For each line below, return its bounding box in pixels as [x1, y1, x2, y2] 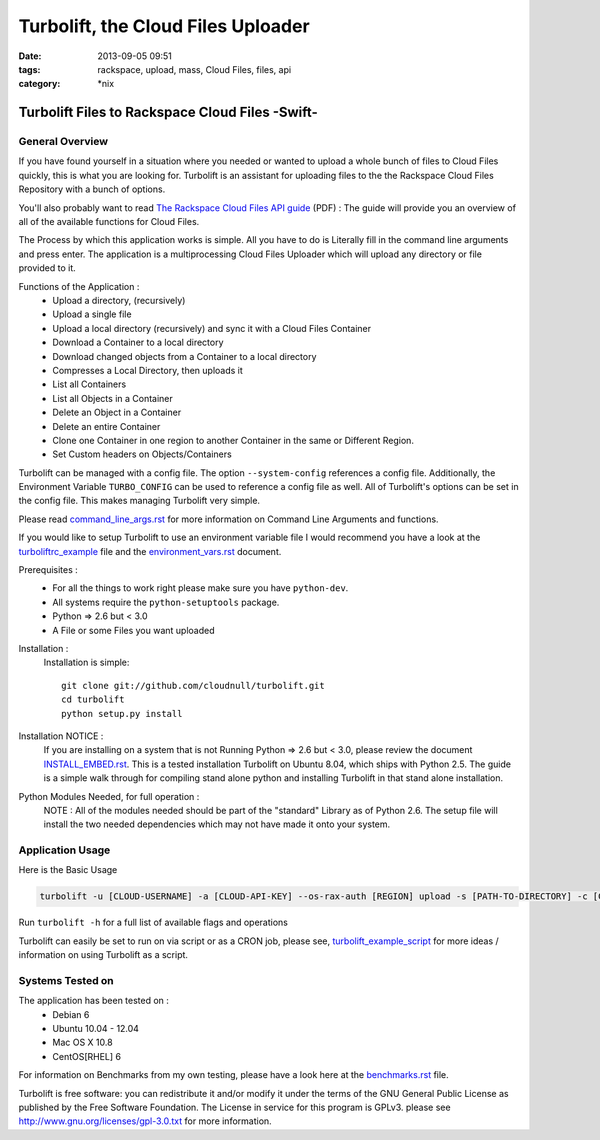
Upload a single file [52, 308, 132, 320]
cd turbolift [61, 694, 125, 705]
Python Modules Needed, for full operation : [18, 790, 200, 802]
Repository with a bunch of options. [18, 183, 166, 195]
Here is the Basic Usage [18, 864, 118, 876]
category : [18, 78, 61, 90]
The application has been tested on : [18, 995, 170, 1007]
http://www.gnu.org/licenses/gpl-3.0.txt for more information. [18, 1115, 272, 1127]
